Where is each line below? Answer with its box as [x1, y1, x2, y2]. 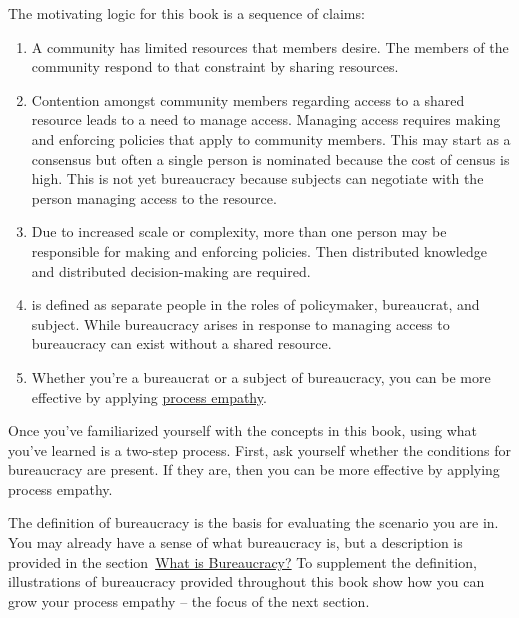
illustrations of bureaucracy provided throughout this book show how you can [8, 571, 485, 592]
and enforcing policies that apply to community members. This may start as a [31, 128, 511, 149]
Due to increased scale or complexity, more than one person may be [31, 221, 447, 242]
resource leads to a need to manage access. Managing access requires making [31, 109, 501, 130]
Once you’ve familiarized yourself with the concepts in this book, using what [8, 420, 478, 441]
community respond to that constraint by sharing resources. [31, 56, 399, 77]
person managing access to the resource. [31, 187, 277, 208]
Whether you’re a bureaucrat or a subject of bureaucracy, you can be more [31, 366, 491, 387]
